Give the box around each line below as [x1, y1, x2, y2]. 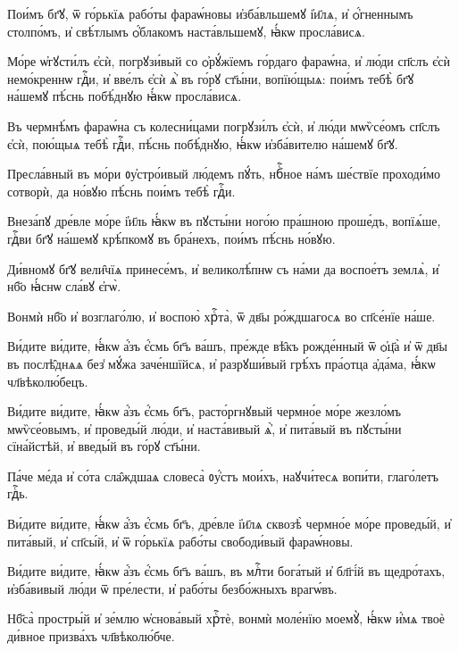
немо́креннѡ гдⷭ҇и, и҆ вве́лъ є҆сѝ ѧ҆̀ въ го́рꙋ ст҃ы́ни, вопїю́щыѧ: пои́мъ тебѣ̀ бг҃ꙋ [7, 69, 414, 88]
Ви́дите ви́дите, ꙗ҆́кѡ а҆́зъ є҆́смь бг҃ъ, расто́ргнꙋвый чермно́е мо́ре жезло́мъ [7, 402, 402, 421]
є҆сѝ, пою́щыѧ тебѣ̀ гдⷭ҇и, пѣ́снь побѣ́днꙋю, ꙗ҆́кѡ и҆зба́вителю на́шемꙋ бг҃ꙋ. [7, 134, 398, 153]
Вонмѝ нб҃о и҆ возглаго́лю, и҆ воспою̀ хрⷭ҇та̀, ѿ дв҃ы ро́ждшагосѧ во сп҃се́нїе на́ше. [7, 306, 436, 325]
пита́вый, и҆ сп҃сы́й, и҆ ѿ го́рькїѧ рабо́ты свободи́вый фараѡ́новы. [7, 531, 354, 550]
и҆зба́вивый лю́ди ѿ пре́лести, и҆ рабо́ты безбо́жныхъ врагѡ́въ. [7, 579, 338, 597]
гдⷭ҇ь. [7, 484, 29, 503]
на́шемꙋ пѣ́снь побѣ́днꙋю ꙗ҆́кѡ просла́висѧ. [7, 87, 242, 105]
